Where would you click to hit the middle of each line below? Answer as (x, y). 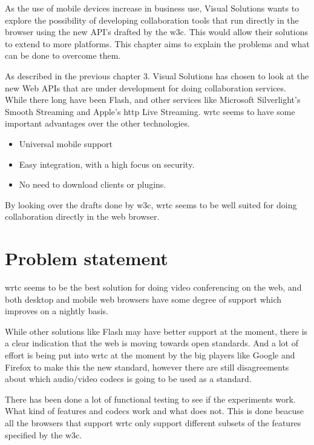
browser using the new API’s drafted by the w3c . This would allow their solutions (156, 32)
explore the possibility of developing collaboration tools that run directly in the (152, 20)
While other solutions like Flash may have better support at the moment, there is (156, 331)
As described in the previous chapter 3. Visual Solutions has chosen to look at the (157, 75)
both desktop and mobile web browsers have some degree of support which (143, 299)
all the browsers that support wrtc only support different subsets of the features (153, 422)
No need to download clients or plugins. (93, 184)
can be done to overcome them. (63, 55)
